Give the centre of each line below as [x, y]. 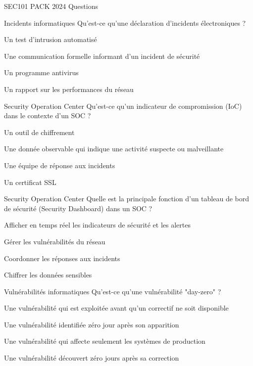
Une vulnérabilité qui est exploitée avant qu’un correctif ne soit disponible [116, 308]
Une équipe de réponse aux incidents [60, 165]
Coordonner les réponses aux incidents [62, 258]
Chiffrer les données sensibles [48, 275]
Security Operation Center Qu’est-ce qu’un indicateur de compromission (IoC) [123, 106]
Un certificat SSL [30, 182]
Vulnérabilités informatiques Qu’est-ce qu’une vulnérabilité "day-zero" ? [113, 291]
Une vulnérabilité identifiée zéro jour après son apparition [92, 324]
